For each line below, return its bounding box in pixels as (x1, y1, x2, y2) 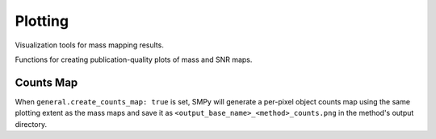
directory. (15, 119, 48, 129)
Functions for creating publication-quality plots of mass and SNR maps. (15, 55, 253, 64)
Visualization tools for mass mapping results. (15, 40, 165, 50)
